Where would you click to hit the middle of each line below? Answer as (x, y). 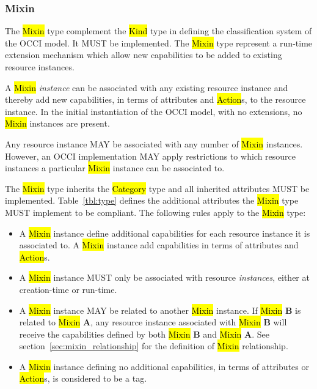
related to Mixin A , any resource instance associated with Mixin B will (153, 322)
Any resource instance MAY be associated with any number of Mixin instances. (154, 143)
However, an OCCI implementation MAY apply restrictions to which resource (151, 156)
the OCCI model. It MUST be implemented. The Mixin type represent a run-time (159, 43)
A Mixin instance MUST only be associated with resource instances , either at (164, 277)
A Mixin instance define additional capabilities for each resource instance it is (165, 233)
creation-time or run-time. (68, 289)
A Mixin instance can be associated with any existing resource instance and (147, 87)
